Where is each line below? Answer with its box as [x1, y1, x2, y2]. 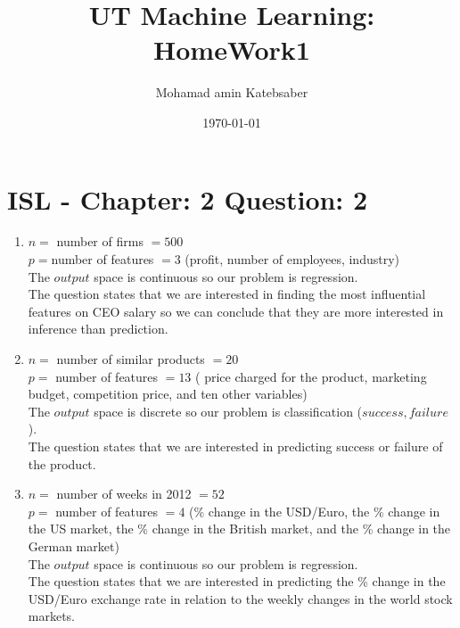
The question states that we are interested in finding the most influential [28, 285, 426, 303]
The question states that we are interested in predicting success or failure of [28, 436, 443, 455]
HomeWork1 [153, 31, 310, 68]
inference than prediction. [28, 319, 168, 338]
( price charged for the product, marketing [195, 367, 427, 385]
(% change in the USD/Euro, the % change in [189, 501, 440, 520]
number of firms [56, 232, 144, 251]
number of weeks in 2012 [56, 484, 192, 503]
